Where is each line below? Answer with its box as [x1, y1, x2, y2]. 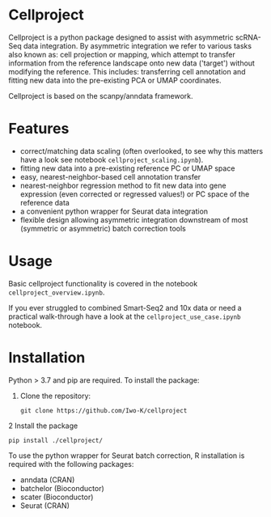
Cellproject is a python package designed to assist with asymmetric [8, 32, 234, 42]
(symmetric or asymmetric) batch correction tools [19, 223, 186, 233]
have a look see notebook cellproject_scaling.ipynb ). [19, 155, 204, 164]
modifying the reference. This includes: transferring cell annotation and [8, 66, 246, 76]
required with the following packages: [8, 459, 134, 468]
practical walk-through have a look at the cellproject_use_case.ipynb [8, 311, 241, 321]
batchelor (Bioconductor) [19, 483, 105, 493]
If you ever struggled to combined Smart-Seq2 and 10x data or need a [8, 303, 242, 312]
